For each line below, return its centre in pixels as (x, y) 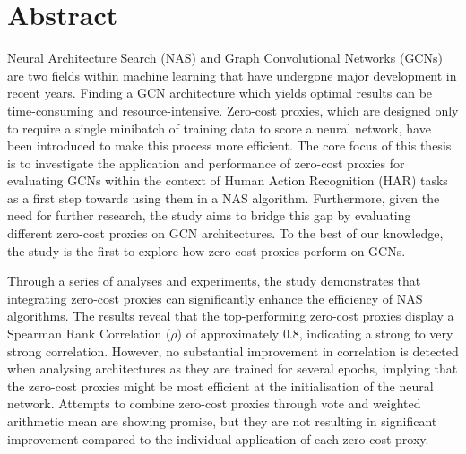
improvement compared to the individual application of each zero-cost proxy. (218, 438)
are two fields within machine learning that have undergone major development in (232, 75)
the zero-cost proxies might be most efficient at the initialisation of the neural (220, 385)
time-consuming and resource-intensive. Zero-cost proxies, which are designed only (233, 110)
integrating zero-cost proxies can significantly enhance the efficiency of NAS (215, 298)
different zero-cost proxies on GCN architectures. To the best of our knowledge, (225, 233)
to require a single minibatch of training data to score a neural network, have (219, 128)
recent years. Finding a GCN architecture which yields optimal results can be (220, 93)
